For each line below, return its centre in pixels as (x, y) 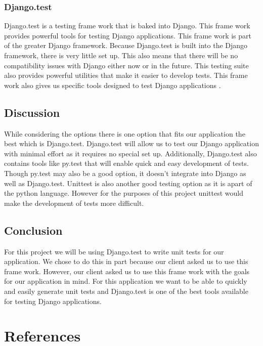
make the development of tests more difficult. (74, 203)
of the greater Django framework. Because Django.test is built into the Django (126, 45)
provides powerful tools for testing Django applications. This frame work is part (128, 35)
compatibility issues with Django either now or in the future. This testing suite (126, 65)
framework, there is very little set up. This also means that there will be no (121, 55)
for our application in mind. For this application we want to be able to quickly (126, 281)
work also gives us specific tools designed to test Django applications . (113, 85)
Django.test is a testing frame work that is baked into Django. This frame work (127, 26)
